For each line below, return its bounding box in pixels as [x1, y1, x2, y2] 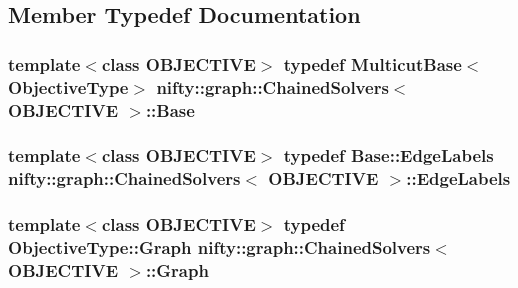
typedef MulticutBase [283, 51, 462, 76]
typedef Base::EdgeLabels [283, 143, 494, 168]
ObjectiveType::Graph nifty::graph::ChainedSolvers [8, 235, 431, 260]
